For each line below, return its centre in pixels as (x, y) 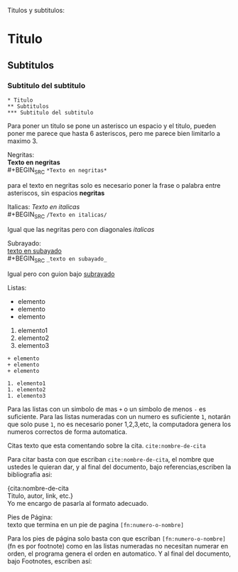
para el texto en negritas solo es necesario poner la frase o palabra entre (114, 185)
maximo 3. (23, 141)
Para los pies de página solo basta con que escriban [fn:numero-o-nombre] (117, 539)
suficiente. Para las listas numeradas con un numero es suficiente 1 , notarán (119, 417)
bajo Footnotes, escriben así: (50, 561)
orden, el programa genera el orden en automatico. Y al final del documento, (119, 554)
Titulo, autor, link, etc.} (40, 496)
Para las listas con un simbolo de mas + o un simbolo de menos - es (107, 409)
